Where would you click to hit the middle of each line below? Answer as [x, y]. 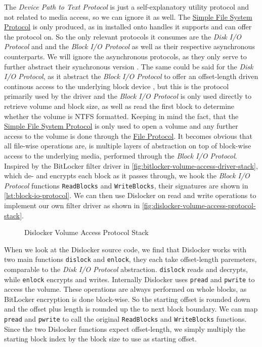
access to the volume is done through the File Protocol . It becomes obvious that [128, 136]
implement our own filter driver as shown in [72, 205]
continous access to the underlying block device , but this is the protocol [117, 86]
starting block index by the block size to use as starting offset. [100, 339]
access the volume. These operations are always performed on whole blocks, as [125, 289]
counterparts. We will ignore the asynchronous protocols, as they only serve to [125, 56]
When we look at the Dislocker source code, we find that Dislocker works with [125, 249]
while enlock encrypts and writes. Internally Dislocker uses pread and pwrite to [129, 279]
